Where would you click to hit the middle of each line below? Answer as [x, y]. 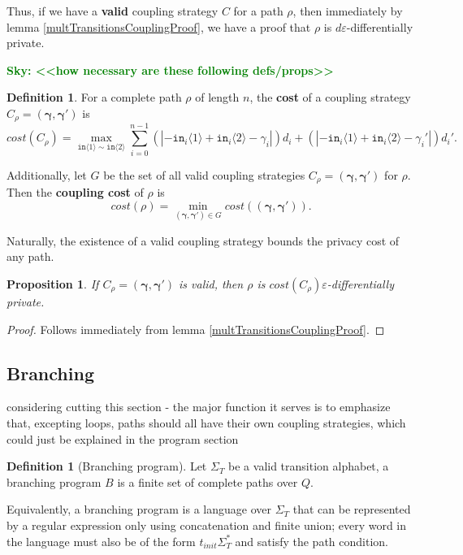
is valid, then [211, 284]
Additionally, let [47, 174]
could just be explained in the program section [123, 438]
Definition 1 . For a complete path [94, 97]
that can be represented [352, 509]
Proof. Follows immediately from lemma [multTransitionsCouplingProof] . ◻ [196, 329]
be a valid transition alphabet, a [309, 466]
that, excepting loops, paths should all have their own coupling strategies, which [206, 422]
